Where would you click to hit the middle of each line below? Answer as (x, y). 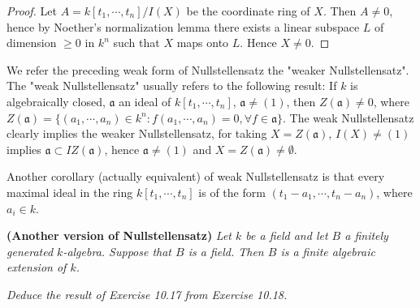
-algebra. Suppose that (117, 251)
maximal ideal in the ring (70, 192)
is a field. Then (226, 251)
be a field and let (287, 235)
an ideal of (145, 101)
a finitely (366, 235)
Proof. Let (32, 11)
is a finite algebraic (328, 251)
